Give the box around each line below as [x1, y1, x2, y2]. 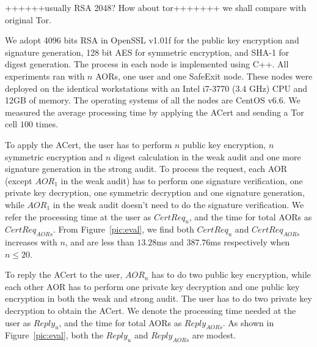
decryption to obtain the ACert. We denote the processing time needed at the [5, 304, 296, 317]
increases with [5, 236, 57, 248]
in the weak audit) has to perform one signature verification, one [60, 174, 303, 187]
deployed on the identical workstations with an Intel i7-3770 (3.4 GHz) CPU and [5, 81, 308, 94]
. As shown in [222, 316, 274, 329]
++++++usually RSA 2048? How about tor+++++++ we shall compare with [5, 1, 307, 13]
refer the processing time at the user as [5, 210, 151, 223]
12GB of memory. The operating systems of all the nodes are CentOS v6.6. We [5, 94, 301, 106]
